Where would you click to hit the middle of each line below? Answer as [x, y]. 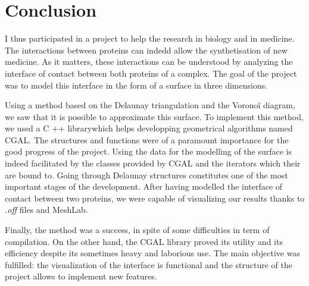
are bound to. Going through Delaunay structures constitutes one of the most [146, 175]
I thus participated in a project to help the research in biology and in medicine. [150, 38]
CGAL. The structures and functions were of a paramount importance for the [147, 139]
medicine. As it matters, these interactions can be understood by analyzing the [149, 62]
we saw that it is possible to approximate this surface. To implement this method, [154, 116]
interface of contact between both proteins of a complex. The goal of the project [151, 73]
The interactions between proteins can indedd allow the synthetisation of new [146, 50]
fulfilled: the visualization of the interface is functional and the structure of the [149, 264]
